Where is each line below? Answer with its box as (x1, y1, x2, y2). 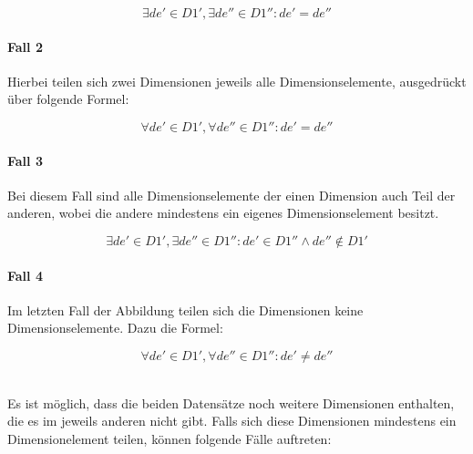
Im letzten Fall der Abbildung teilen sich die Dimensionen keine (7, 300, 364, 319)
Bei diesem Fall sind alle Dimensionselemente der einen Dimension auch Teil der (7, 185, 456, 204)
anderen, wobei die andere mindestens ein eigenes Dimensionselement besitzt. (7, 203, 439, 222)
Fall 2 (7, 36, 43, 56)
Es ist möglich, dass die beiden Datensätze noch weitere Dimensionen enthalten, (7, 393, 455, 412)
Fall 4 (7, 265, 43, 284)
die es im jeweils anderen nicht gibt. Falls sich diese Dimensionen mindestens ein (7, 411, 457, 430)
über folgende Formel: (7, 89, 129, 108)
